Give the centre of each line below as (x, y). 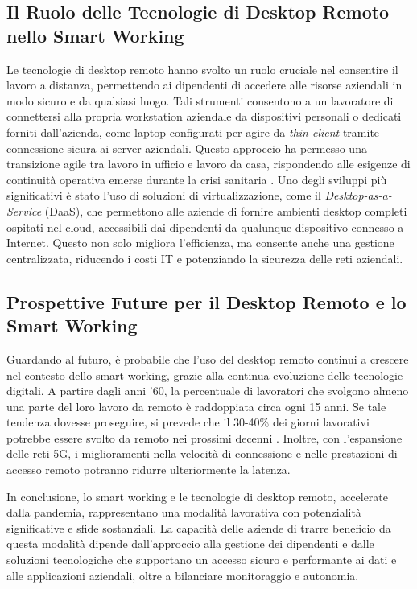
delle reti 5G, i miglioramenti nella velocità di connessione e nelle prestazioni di (202, 453)
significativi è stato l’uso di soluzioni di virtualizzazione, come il (164, 195)
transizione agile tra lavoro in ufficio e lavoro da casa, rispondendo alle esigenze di (208, 164)
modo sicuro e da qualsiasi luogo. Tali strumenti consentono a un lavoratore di (200, 100)
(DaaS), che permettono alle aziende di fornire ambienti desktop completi (226, 210)
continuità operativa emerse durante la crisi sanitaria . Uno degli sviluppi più (197, 179)
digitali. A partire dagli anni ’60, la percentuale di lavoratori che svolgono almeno (208, 391)
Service (24, 210)
